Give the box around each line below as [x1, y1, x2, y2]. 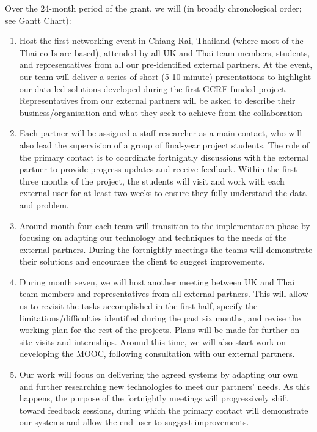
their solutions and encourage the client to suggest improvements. [19, 255, 265, 268]
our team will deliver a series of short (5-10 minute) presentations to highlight [19, 70, 312, 82]
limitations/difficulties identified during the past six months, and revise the [19, 311, 301, 324]
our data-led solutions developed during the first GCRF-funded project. [19, 82, 288, 95]
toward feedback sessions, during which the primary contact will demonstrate [19, 403, 308, 416]
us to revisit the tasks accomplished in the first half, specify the [19, 299, 258, 312]
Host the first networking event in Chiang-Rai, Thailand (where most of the [19, 34, 304, 47]
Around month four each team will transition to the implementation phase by [19, 219, 310, 232]
